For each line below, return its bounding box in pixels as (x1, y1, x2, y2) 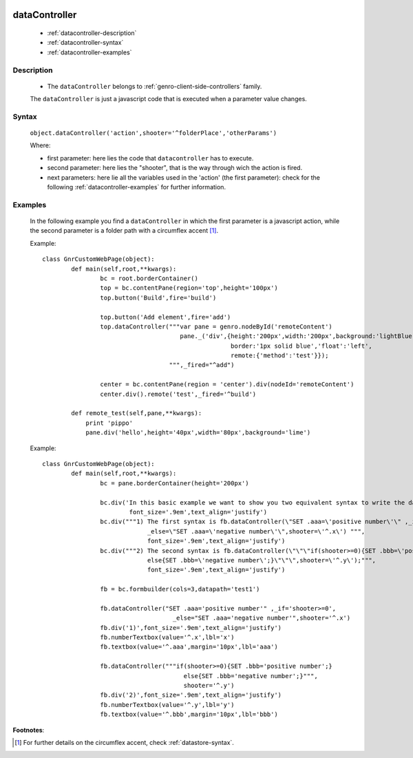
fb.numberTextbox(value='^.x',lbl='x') (100, 633, 235, 642)
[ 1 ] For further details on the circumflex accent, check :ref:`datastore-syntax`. (14, 738, 234, 746)
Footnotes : (12, 726, 45, 734)
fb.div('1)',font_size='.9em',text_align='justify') (100, 624, 282, 631)
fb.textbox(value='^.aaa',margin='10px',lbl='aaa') (100, 643, 278, 651)
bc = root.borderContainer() (100, 274, 199, 282)
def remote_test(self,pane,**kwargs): (71, 410, 202, 417)
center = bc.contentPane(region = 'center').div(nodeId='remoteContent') (100, 381, 354, 388)
